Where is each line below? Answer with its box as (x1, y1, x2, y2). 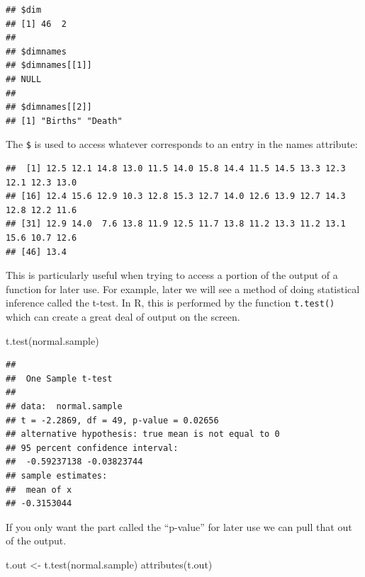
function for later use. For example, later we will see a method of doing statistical (6, 281, 360, 296)
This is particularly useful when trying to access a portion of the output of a (6, 268, 338, 282)
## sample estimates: (6, 470, 108, 481)
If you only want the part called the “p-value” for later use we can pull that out (6, 519, 352, 534)
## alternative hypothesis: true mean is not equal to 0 (6, 429, 280, 440)
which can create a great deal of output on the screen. (6, 309, 240, 324)
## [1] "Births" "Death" (6, 115, 123, 126)
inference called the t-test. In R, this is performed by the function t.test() (6, 295, 335, 310)
